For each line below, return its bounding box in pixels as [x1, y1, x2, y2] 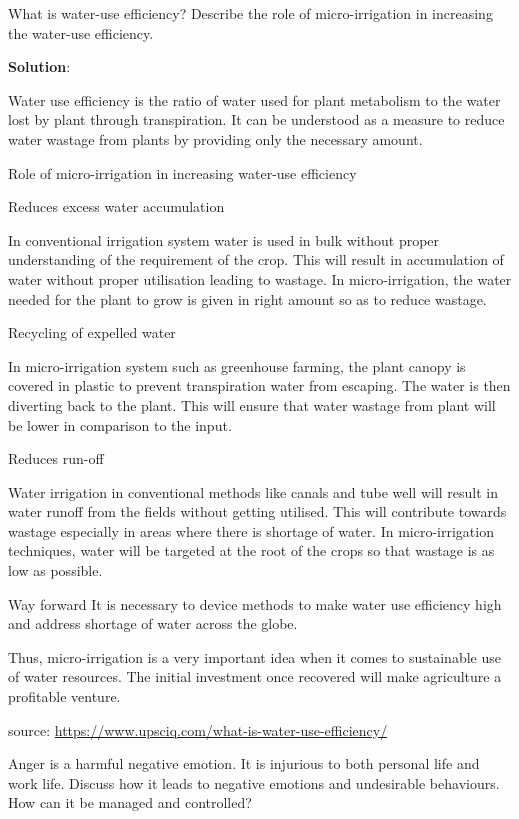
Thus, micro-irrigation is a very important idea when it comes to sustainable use [8, 646, 501, 667]
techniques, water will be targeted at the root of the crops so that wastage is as [8, 540, 495, 561]
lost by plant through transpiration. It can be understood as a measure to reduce [8, 109, 505, 130]
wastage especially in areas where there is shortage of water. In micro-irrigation [8, 520, 494, 541]
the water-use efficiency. [8, 22, 154, 43]
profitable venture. [8, 686, 121, 707]
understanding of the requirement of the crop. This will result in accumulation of [8, 249, 504, 270]
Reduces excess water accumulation [8, 196, 225, 217]
